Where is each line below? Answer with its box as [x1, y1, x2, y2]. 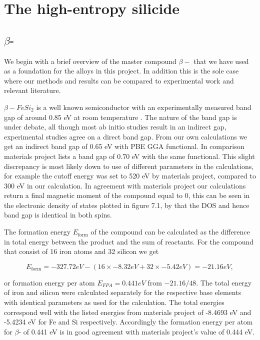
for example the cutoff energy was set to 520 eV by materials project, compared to [4, 170, 256, 181]
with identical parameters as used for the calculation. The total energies [4, 297, 224, 307]
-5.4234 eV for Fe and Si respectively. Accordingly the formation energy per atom [4, 316, 253, 327]
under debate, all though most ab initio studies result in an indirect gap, [4, 121, 226, 132]
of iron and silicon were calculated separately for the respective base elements [4, 287, 241, 297]
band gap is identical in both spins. [4, 209, 112, 220]
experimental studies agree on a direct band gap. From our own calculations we [4, 131, 247, 141]
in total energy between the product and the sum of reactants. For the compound [4, 236, 254, 246]
